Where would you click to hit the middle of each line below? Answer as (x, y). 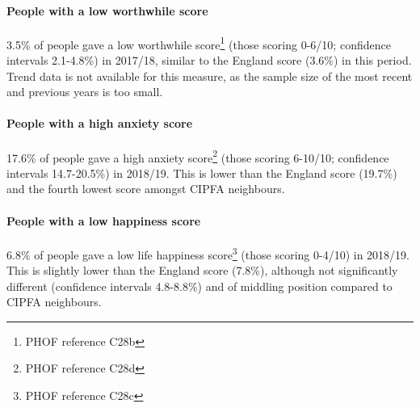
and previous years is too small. (85, 92)
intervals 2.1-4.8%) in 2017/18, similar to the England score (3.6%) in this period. (209, 60)
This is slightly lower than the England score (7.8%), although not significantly (202, 270)
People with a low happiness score (104, 220)
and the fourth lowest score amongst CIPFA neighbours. (146, 189)
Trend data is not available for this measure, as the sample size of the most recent (210, 76)
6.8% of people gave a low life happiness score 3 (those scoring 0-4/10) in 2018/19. (208, 253)
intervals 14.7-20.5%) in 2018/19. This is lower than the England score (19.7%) (202, 172)
